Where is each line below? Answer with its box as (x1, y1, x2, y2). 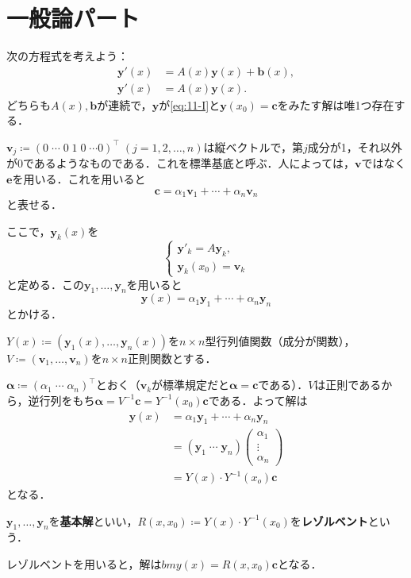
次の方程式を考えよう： (6, 48, 129, 64)
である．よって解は (208, 391, 308, 408)
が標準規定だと (152, 376, 230, 393)
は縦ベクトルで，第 (203, 138, 303, 155)
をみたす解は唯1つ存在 (277, 96, 394, 113)
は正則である (314, 376, 382, 393)
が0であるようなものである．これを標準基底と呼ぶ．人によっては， (6, 155, 355, 171)
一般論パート (6, 2, 140, 34)
